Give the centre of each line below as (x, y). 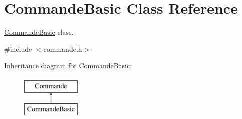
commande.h (63, 49)
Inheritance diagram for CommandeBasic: (68, 65)
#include (18, 49)
